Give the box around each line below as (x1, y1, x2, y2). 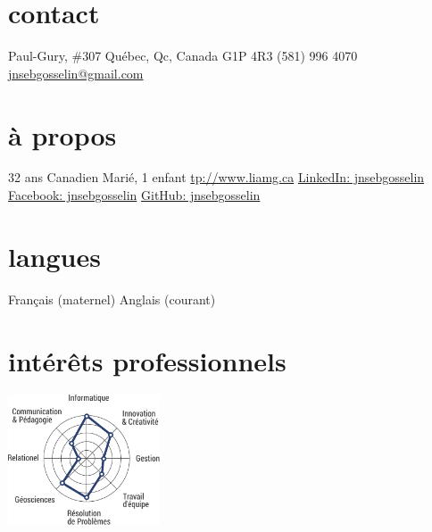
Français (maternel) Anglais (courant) (8, 289, 216, 308)
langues (8, 237, 101, 274)
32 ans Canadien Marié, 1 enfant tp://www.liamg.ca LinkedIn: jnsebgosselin (8, 168, 425, 187)
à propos (8, 116, 117, 153)
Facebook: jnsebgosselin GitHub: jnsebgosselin (8, 186, 261, 204)
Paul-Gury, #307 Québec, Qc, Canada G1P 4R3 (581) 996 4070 (8, 46, 358, 65)
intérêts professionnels (8, 342, 287, 378)
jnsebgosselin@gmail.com (8, 63, 144, 82)
